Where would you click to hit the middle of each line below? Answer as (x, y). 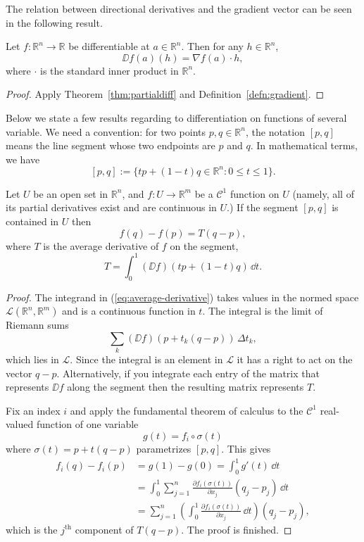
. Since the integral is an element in (146, 359)
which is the (32, 529)
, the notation (275, 131)
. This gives (246, 448)
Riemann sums (37, 325)
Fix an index (33, 410)
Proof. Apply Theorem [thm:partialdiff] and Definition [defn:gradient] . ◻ (165, 94)
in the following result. (54, 22)
